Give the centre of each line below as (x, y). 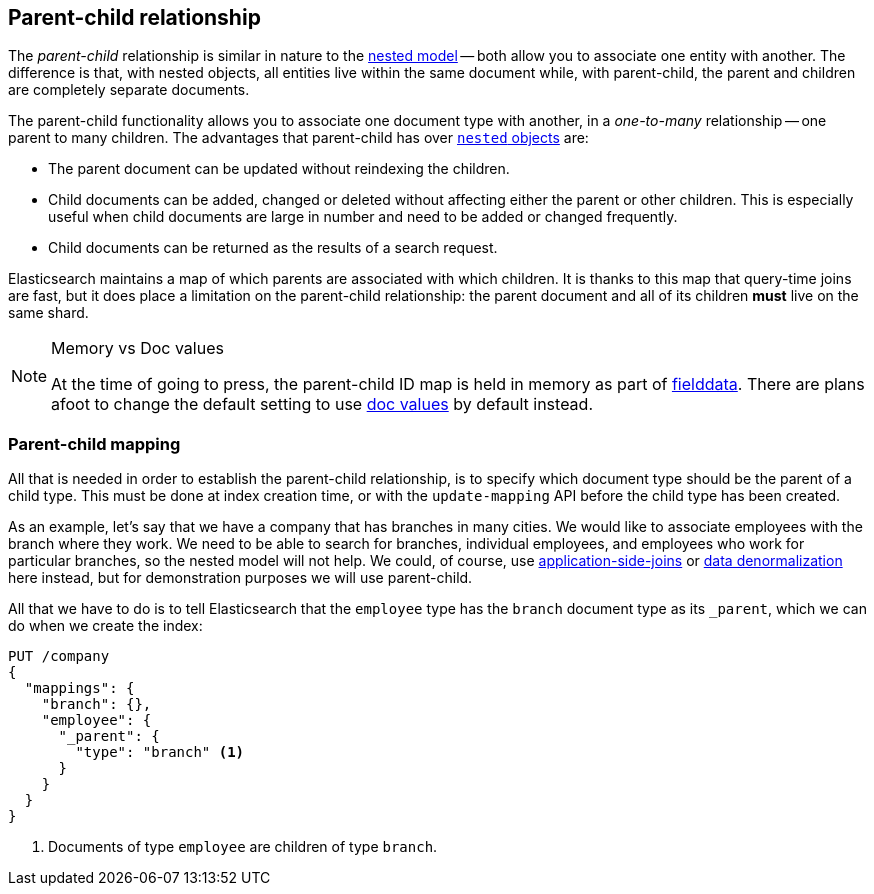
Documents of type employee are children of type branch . (243, 847)
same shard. (48, 313)
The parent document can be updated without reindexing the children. (279, 169)
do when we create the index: (105, 626)
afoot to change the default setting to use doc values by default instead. (322, 404)
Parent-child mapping (94, 443)
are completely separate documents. (129, 90)
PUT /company (59, 656)
